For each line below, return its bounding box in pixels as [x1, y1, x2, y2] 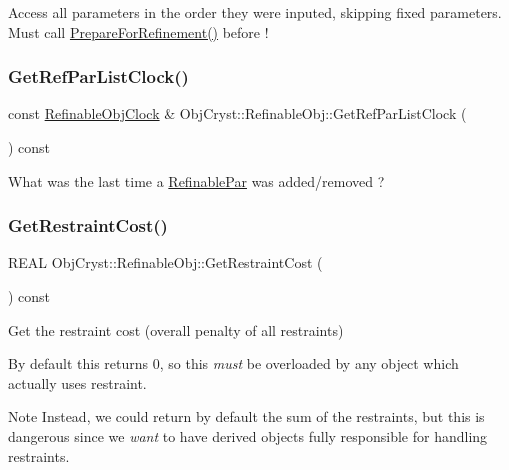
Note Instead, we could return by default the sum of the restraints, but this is [8, 406, 485, 427]
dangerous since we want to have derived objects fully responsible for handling [8, 425, 488, 446]
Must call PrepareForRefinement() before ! [8, 21, 269, 42]
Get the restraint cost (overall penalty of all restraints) [8, 319, 344, 340]
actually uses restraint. [8, 372, 147, 393]
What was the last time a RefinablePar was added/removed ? [8, 170, 385, 191]
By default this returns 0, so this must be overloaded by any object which [8, 353, 459, 374]
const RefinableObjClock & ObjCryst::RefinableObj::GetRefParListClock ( [8, 103, 467, 124]
